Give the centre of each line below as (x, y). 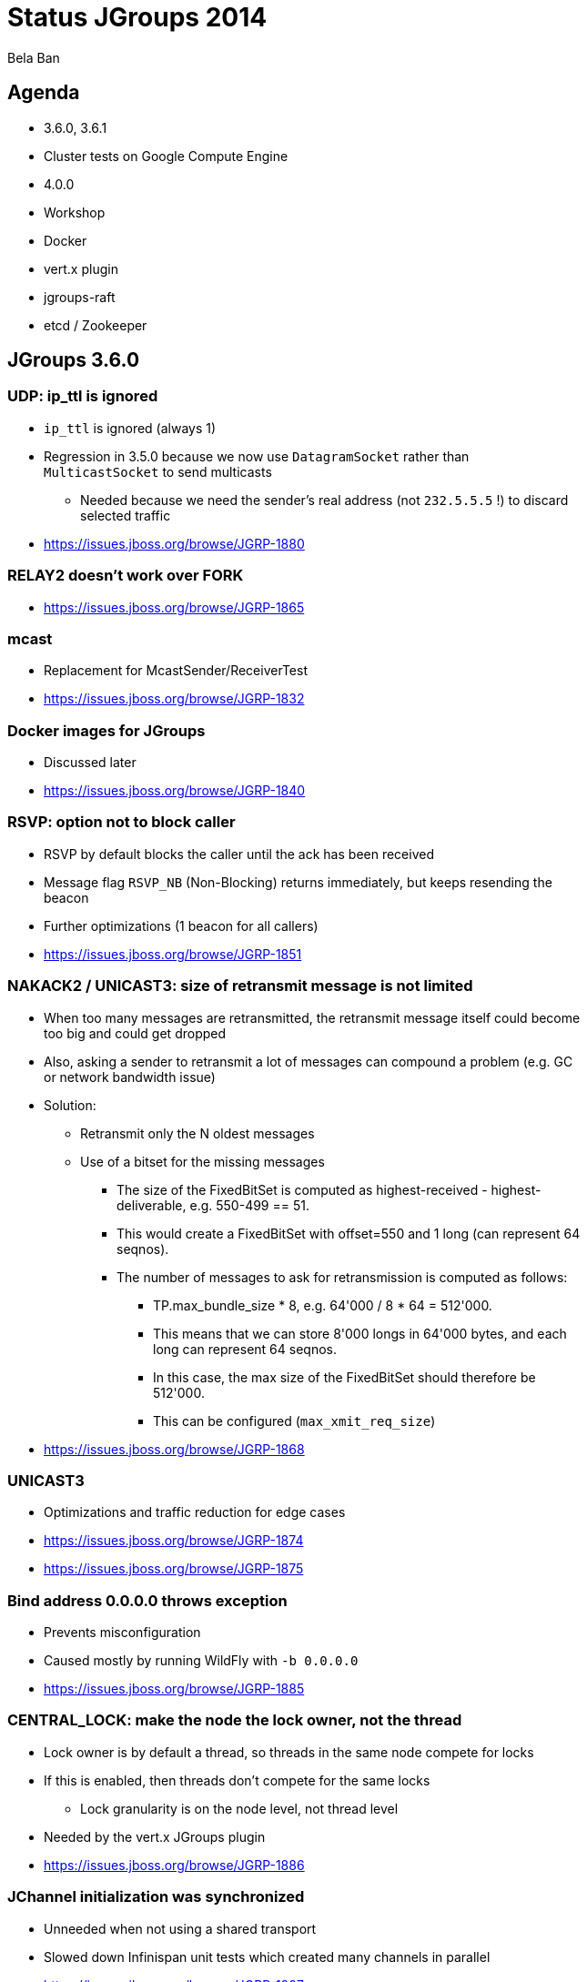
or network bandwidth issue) (130, 1077)
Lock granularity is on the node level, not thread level (239, 1808)
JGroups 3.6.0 (74, 360)
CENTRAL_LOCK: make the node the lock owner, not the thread (235, 1720)
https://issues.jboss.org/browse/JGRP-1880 (174, 543)
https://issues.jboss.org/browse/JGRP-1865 (174, 607)
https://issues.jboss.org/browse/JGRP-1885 (174, 1689)
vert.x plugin (81, 268)
